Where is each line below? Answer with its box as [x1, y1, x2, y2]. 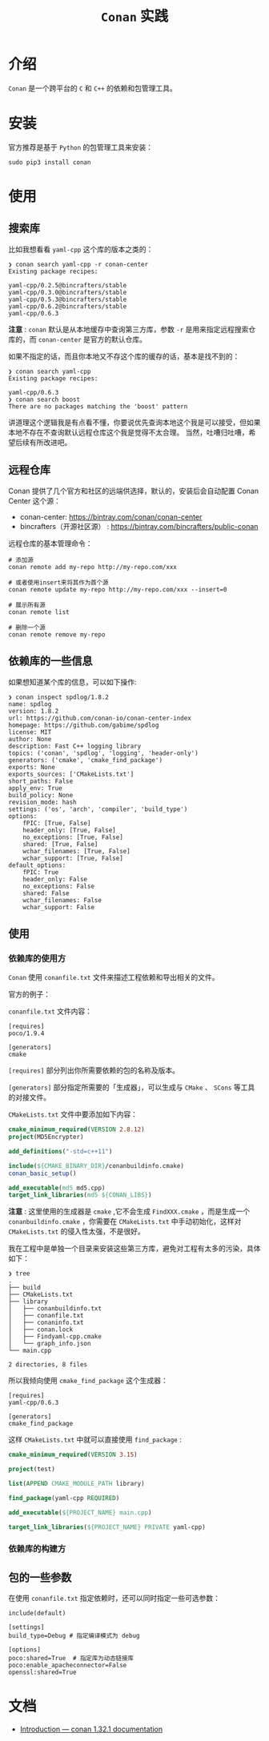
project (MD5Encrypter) [8, 1133, 84, 1141]
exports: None [8, 763, 56, 771]
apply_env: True [8, 784, 62, 792]
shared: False [22, 889, 70, 897]
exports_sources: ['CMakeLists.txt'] [8, 770, 134, 778]
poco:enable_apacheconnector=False [8, 1662, 127, 1670]
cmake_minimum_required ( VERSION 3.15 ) [8, 1450, 138, 1459]
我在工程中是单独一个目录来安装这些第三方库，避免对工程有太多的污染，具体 [8, 1244, 261, 1254]
